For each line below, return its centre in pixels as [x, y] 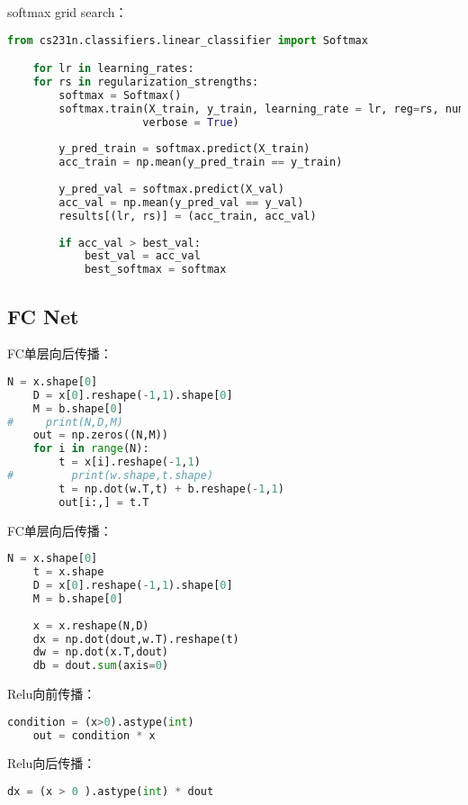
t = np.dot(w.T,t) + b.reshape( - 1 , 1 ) [171, 488]
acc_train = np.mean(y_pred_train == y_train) [201, 163]
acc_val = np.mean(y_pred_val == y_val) [181, 202]
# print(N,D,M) [65, 422]
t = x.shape [68, 572]
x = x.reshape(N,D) [91, 625]
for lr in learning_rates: [113, 69]
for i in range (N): [91, 449]
